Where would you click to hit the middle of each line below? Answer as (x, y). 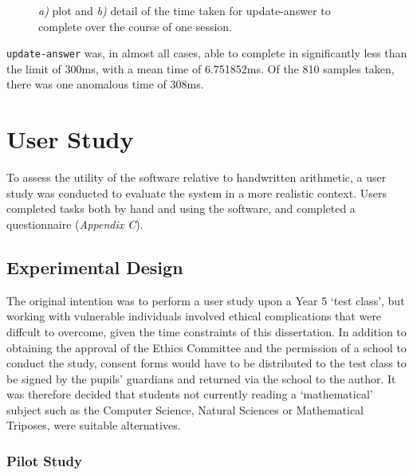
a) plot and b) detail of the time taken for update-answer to (185, 10)
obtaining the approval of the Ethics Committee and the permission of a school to (206, 347)
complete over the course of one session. (135, 26)
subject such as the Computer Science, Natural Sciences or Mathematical (185, 409)
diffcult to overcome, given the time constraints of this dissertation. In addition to (206, 331)
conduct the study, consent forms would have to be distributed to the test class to (206, 363)
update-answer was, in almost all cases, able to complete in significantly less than (207, 53)
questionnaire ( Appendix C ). (75, 224)
